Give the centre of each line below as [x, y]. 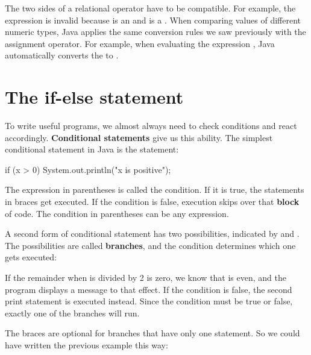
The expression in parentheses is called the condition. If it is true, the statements [155, 190]
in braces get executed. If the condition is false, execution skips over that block [152, 202]
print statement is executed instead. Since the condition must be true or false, [149, 301]
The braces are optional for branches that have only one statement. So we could [152, 333]
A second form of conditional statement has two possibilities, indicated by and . [152, 234]
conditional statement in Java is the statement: [92, 149]
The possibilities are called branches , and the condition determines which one [150, 245]
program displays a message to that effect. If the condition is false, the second [149, 289]
